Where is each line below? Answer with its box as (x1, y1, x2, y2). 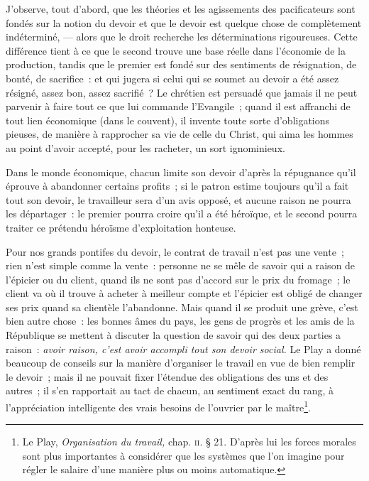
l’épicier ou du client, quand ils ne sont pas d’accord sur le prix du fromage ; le (6, 271, 351, 286)
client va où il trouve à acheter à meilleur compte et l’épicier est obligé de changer (6, 286, 363, 301)
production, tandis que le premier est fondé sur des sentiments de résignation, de (6, 57, 357, 72)
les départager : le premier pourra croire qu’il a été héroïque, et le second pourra (6, 206, 358, 221)
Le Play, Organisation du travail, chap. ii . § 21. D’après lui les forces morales (22, 434, 356, 449)
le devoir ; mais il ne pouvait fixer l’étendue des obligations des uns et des (6, 369, 329, 384)
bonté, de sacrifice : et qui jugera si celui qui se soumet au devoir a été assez (6, 70, 339, 85)
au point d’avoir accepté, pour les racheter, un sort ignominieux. (6, 140, 285, 155)
